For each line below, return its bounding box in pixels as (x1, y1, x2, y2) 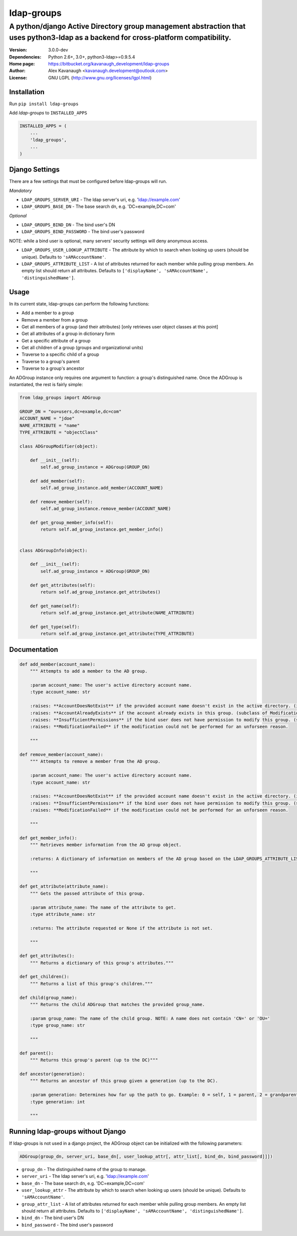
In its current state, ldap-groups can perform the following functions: (9, 301, 149, 307)
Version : (9, 47, 27, 53)
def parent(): (19, 1050, 54, 1056)
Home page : (9, 61, 35, 67)
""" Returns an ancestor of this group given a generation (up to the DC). (30, 1078, 218, 1084)
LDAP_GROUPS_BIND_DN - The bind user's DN (21, 222, 115, 228)
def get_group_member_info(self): (30, 520, 114, 525)
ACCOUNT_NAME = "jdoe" (19, 416, 75, 421)
